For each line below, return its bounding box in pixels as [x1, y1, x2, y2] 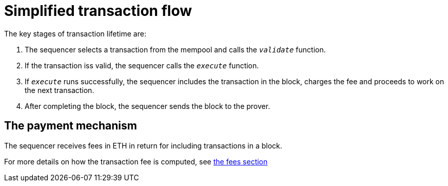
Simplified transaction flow [4, 2, 192, 20]
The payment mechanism [4, 119, 137, 133]
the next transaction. [25, 85, 94, 95]
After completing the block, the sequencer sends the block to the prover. [25, 101, 270, 110]
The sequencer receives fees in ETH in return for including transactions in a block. [4, 141, 282, 150]
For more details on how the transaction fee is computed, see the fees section [4, 157, 268, 166]
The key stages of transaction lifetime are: [4, 29, 146, 38]
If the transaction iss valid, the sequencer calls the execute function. [25, 61, 259, 70]
